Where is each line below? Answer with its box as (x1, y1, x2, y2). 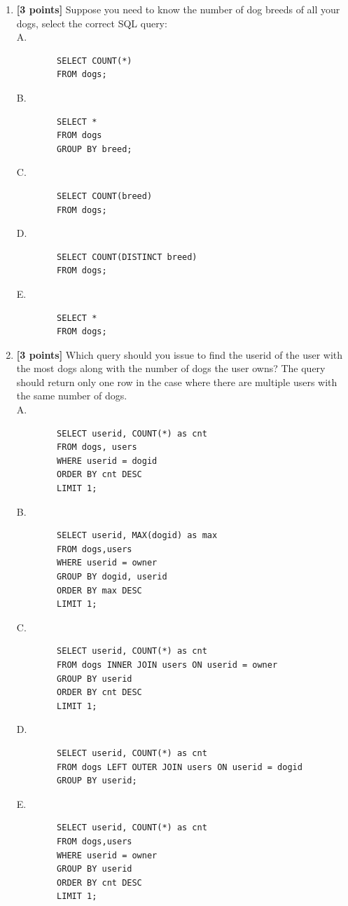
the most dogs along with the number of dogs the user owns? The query (16, 361, 326, 376)
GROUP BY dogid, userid (57, 572, 167, 582)
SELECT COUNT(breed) (57, 191, 153, 201)
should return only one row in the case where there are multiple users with (16, 374, 337, 389)
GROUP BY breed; (57, 144, 132, 154)
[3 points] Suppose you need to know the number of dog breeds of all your (16, 2, 340, 16)
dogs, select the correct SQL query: (16, 15, 167, 30)
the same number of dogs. (16, 388, 127, 403)
